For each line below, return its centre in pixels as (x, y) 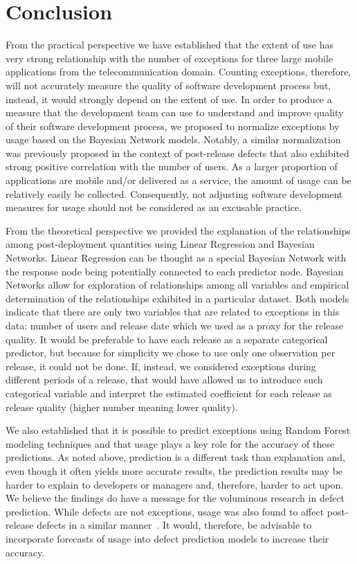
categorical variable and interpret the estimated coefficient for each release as (169, 393)
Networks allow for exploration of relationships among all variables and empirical (177, 285)
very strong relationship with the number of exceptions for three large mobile (170, 58)
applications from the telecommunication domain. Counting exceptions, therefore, (178, 72)
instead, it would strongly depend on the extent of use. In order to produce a (169, 99)
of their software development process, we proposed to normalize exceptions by (173, 126)
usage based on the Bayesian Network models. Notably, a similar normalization (173, 139)
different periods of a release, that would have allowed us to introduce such (164, 380)
